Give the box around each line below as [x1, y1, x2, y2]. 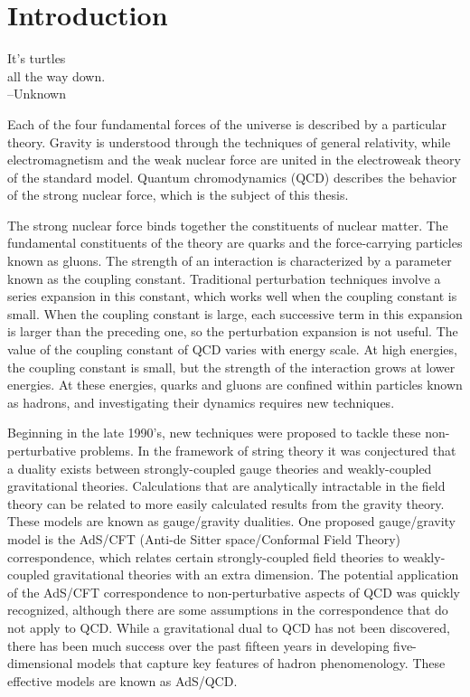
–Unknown [7, 84, 66, 103]
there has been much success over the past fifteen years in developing [7, 636, 390, 655]
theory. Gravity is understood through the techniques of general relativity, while [7, 132, 451, 151]
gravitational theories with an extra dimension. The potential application [53, 565, 459, 584]
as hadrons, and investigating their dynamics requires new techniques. [7, 392, 395, 411]
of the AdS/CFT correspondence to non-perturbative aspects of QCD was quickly [7, 582, 460, 601]
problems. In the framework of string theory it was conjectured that [80, 441, 456, 459]
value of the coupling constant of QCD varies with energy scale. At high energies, [7, 340, 457, 359]
